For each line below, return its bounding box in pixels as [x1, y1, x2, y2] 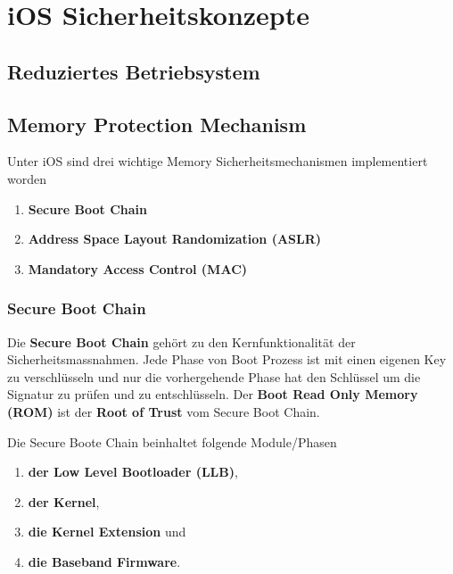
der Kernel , [28, 492, 100, 511]
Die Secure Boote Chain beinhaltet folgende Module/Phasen [7, 432, 337, 451]
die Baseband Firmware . [28, 552, 181, 570]
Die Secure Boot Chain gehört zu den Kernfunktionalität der [7, 332, 356, 351]
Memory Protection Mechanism [7, 110, 307, 137]
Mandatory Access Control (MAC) [28, 259, 248, 278]
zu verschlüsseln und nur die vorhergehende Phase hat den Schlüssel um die [7, 367, 421, 386]
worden [7, 169, 46, 187]
